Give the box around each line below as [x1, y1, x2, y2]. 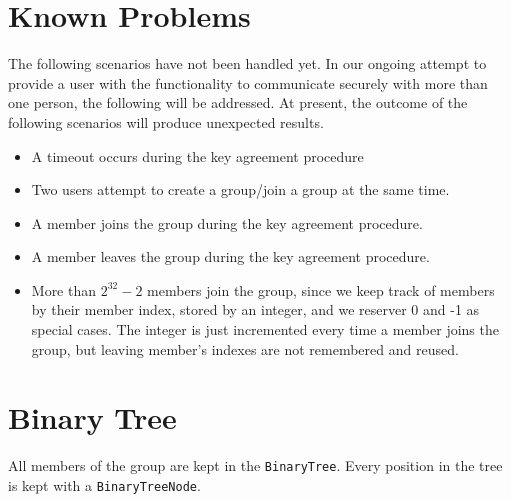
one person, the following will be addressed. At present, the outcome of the [8, 92, 468, 113]
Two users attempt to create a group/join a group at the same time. [31, 179, 450, 200]
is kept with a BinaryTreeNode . [8, 475, 201, 496]
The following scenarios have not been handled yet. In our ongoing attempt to [8, 53, 487, 74]
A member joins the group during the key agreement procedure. [31, 212, 423, 233]
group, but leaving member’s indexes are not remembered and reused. [31, 338, 459, 359]
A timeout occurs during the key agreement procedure [31, 145, 364, 166]
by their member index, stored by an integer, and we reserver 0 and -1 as [31, 299, 480, 320]
